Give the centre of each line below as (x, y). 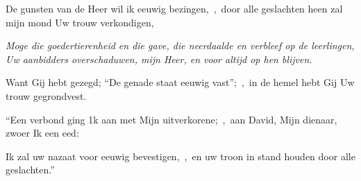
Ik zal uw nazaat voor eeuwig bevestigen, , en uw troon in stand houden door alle (180, 156)
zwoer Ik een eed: (42, 133)
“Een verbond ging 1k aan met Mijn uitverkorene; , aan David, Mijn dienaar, (171, 119)
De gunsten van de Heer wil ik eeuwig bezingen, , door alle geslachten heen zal (174, 8)
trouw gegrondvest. (46, 95)
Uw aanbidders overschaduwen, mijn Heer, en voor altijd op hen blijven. (159, 59)
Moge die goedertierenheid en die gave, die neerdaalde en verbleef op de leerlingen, (180, 45)
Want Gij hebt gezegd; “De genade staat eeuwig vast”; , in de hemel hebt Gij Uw (180, 82)
